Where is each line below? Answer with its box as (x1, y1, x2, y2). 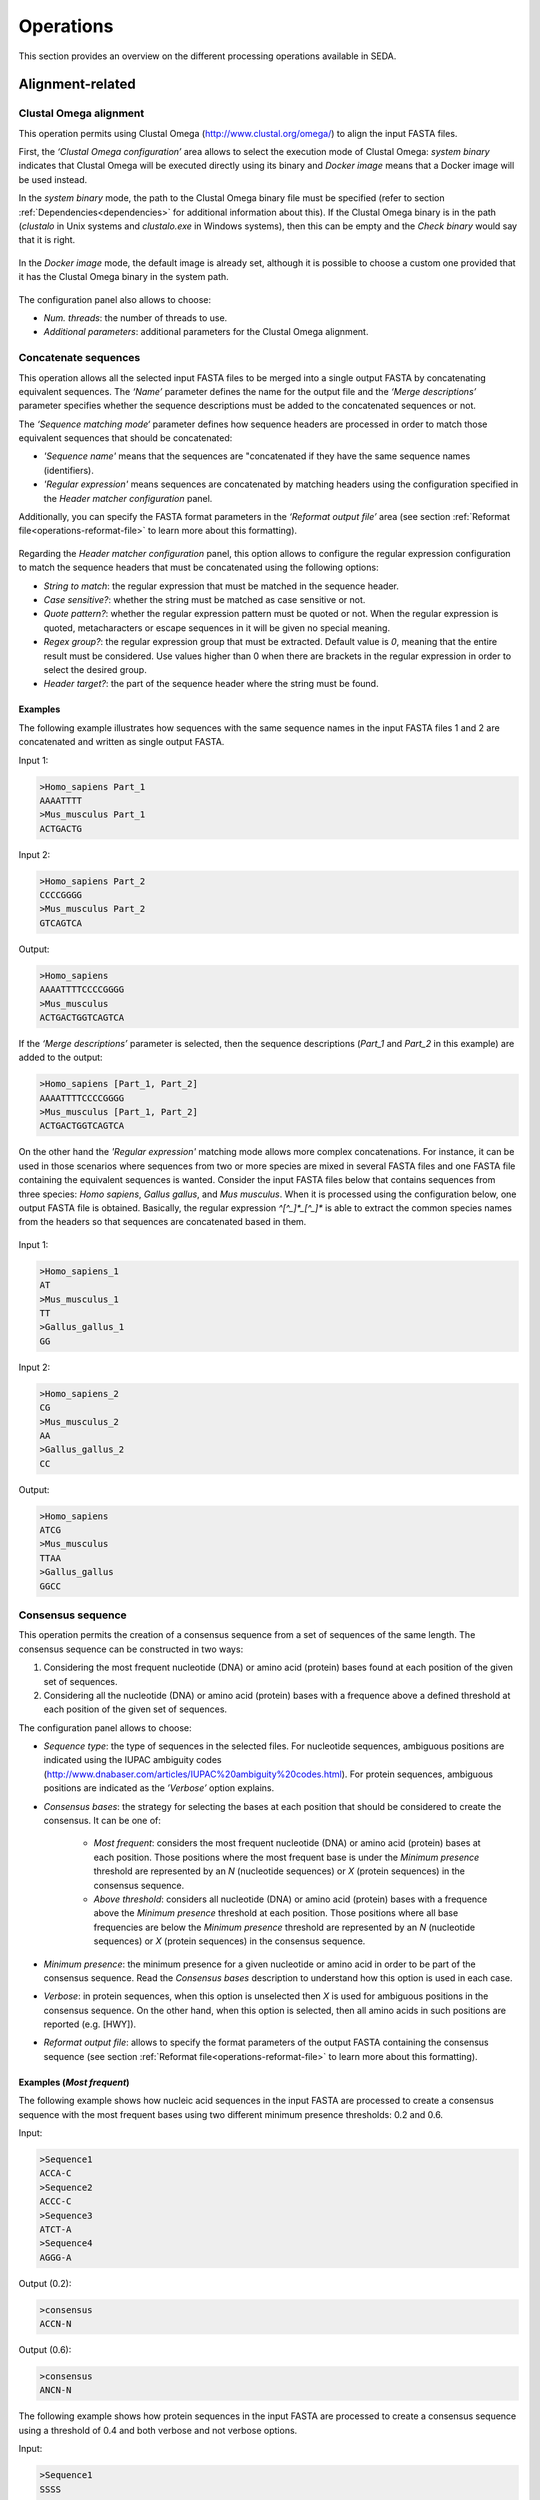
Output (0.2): (18, 2277, 72, 2289)
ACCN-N (39, 2318, 72, 2330)
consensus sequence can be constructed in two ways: (18, 1643, 244, 1655)
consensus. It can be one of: (43, 1815, 162, 1827)
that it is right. (18, 234, 76, 246)
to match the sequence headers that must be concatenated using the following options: (18, 561, 379, 574)
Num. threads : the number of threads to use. (43, 312, 228, 324)
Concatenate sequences (18, 351, 141, 365)
